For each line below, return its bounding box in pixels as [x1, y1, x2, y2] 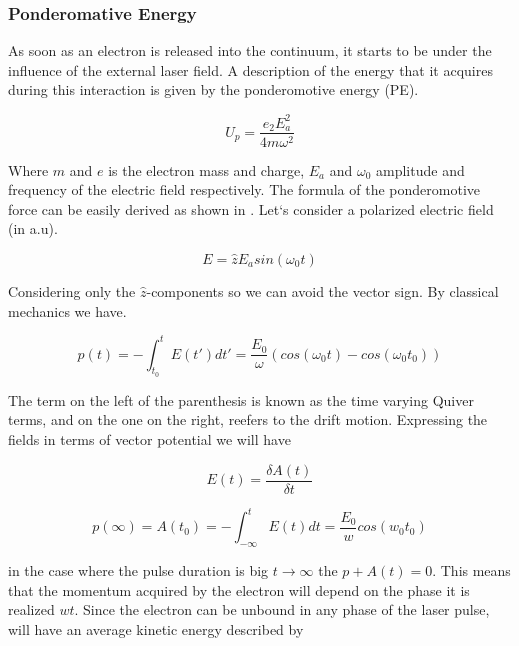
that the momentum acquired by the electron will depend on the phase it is [8, 579, 470, 600]
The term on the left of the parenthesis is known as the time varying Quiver [8, 389, 474, 410]
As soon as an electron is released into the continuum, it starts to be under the [8, 40, 492, 61]
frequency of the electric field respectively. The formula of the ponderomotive [8, 179, 480, 200]
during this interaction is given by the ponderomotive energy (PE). [8, 79, 419, 100]
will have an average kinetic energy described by [8, 618, 304, 639]
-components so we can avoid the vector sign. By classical [146, 280, 499, 301]
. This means [432, 559, 511, 580]
